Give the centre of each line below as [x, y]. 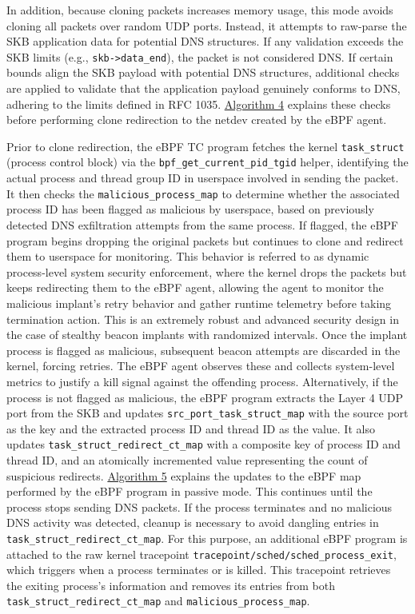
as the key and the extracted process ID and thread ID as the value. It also [191, 428]
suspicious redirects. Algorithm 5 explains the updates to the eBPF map [184, 475]
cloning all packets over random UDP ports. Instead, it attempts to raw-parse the [207, 25]
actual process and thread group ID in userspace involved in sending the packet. [203, 178]
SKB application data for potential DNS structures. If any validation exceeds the [205, 41]
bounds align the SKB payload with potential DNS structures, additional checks [203, 72]
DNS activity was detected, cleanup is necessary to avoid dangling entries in [193, 522]
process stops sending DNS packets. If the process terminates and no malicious [200, 506]
